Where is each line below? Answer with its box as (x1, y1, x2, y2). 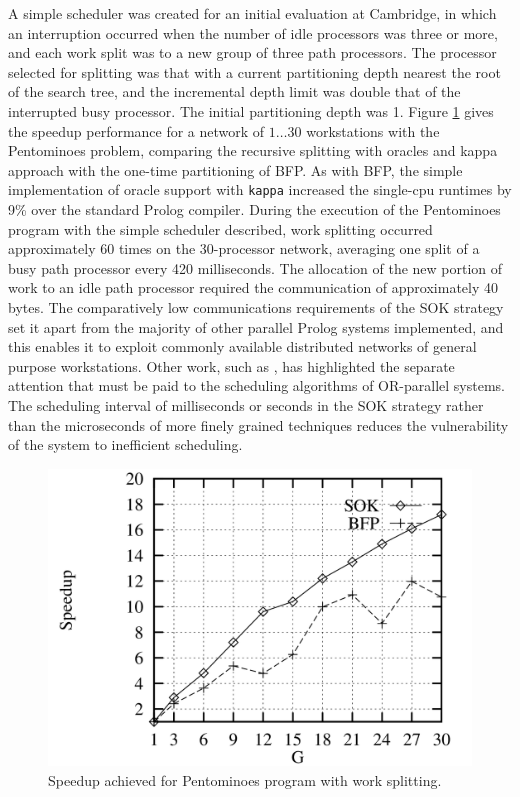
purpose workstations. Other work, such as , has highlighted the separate (8, 355, 455, 376)
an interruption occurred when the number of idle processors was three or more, (8, 22, 498, 43)
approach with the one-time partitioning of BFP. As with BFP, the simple (8, 159, 463, 180)
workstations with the (306, 120, 440, 141)
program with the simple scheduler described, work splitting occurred (8, 218, 433, 239)
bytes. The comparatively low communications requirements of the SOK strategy (8, 296, 504, 317)
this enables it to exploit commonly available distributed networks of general (8, 336, 477, 357)
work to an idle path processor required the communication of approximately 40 (8, 277, 499, 298)
